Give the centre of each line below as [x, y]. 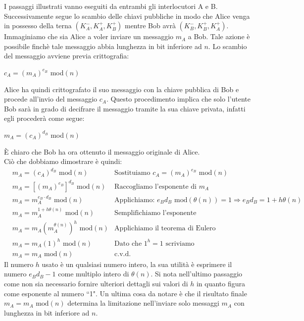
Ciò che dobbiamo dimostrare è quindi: [63, 161]
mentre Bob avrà [150, 26]
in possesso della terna [38, 26]
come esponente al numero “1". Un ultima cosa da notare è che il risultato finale [126, 293]
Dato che [128, 243]
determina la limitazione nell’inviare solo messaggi [143, 303]
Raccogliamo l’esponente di [155, 187]
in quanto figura [221, 283]
